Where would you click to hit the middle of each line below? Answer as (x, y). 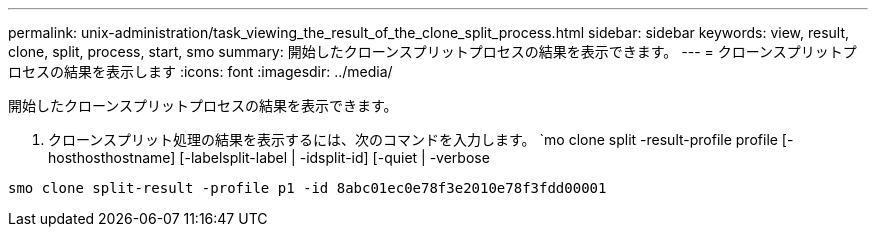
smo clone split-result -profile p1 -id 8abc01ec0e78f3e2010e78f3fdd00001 (307, 188)
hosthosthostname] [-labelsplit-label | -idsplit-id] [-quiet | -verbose (269, 157)
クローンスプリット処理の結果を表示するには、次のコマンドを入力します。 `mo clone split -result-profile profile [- (421, 139)
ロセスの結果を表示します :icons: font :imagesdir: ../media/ (200, 71)
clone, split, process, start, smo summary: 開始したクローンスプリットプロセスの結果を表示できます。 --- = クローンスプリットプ (432, 51)
